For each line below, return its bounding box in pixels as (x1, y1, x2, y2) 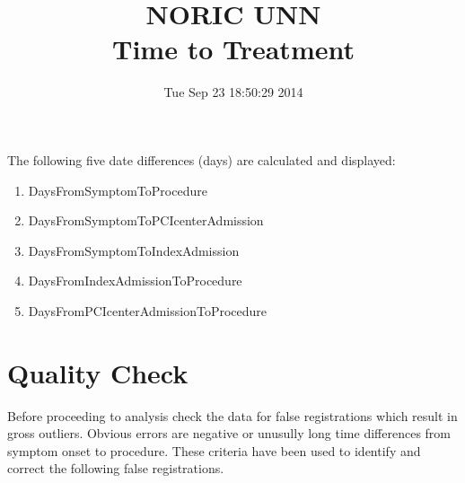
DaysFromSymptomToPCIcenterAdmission (28, 211, 264, 230)
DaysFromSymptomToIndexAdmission (28, 241, 240, 259)
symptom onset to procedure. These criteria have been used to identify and (7, 441, 421, 460)
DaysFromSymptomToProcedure (28, 180, 207, 199)
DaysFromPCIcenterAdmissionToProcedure (28, 301, 268, 320)
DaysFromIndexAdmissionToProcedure (28, 271, 242, 290)
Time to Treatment (112, 31, 355, 67)
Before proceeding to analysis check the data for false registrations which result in (7, 406, 458, 425)
